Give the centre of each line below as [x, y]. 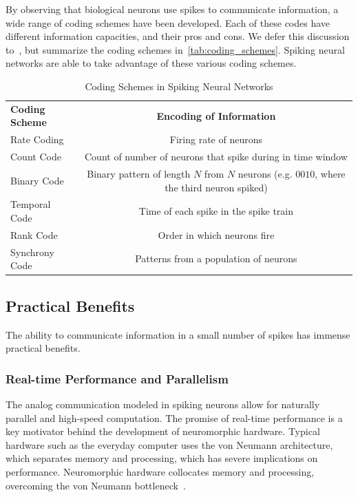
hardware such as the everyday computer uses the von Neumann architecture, [169, 444]
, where [330, 173]
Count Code [36, 157]
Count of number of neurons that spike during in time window [216, 157]
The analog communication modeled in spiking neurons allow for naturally [163, 404]
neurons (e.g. [265, 173]
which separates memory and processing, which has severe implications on [162, 458]
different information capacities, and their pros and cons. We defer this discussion [178, 36]
